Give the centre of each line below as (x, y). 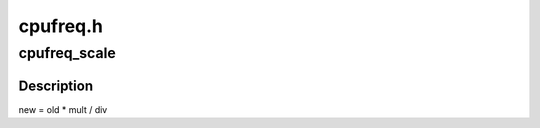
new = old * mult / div (63, 109)
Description (56, 85)
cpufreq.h (61, 26)
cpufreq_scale (67, 53)
